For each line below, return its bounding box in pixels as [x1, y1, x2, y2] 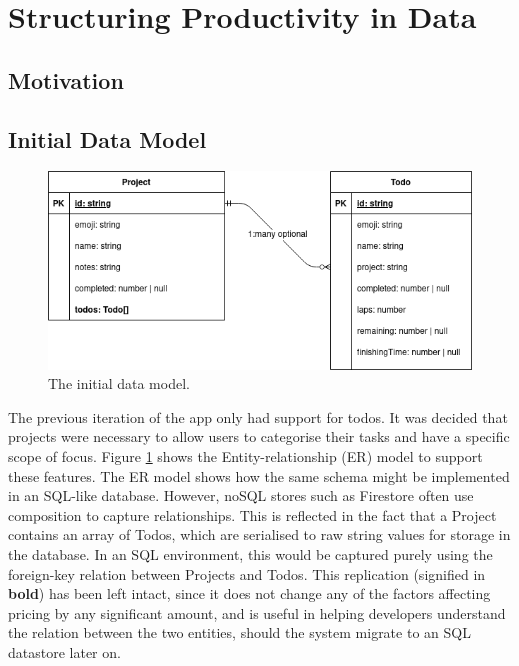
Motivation [8, 64, 124, 95]
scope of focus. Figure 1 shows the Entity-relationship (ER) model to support [8, 445, 483, 466]
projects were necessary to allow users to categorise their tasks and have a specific [8, 426, 510, 447]
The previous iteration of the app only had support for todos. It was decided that [8, 406, 508, 427]
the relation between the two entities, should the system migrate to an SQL [8, 622, 471, 643]
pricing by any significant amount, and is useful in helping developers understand [8, 602, 506, 623]
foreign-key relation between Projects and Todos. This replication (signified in [8, 563, 486, 584]
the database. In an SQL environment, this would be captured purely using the [8, 543, 493, 564]
